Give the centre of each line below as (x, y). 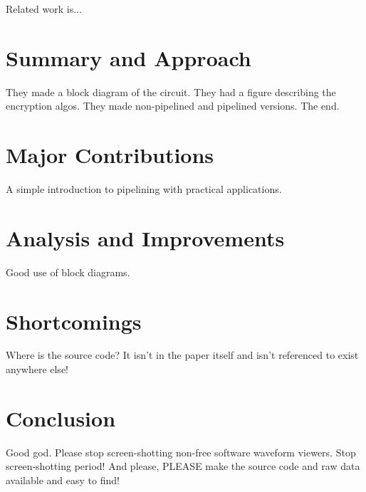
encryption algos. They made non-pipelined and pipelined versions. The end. (173, 106)
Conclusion (61, 418)
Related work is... (44, 9)
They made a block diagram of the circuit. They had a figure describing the (171, 91)
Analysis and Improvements (145, 237)
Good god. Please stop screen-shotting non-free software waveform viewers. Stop (181, 452)
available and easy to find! (63, 480)
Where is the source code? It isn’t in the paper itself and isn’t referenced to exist (182, 355)
